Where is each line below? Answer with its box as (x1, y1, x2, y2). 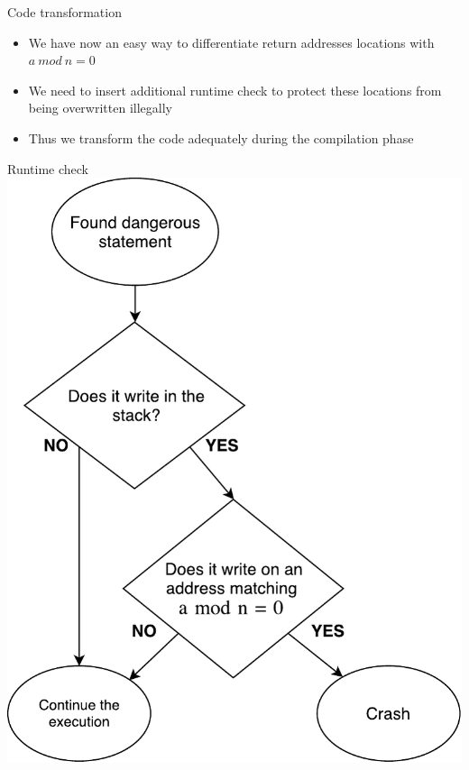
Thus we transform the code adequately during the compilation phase (28, 128, 414, 147)
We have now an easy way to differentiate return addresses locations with (28, 32, 435, 51)
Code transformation (7, 3, 122, 21)
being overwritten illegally (28, 98, 172, 117)
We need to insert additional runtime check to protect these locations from (28, 80, 442, 99)
